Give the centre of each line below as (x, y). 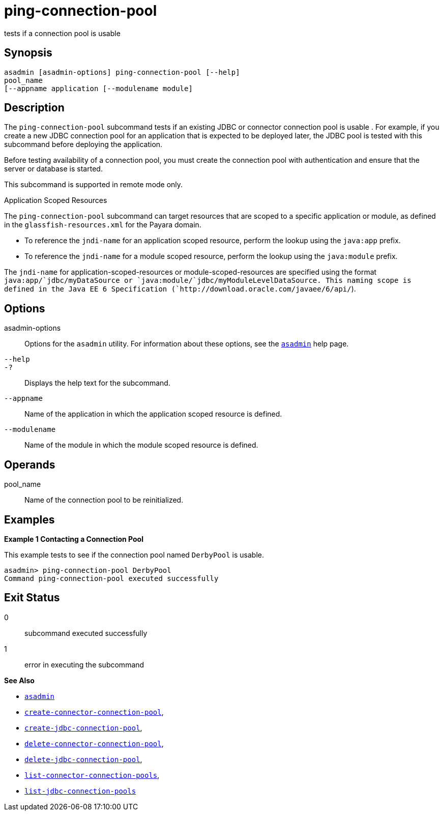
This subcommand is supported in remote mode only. (94, 185)
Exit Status (32, 598)
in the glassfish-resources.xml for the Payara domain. (103, 225)
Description (34, 108)
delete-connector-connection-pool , (94, 743)
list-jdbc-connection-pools (80, 791)
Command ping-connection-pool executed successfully (111, 578)
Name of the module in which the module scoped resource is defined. (141, 445)
